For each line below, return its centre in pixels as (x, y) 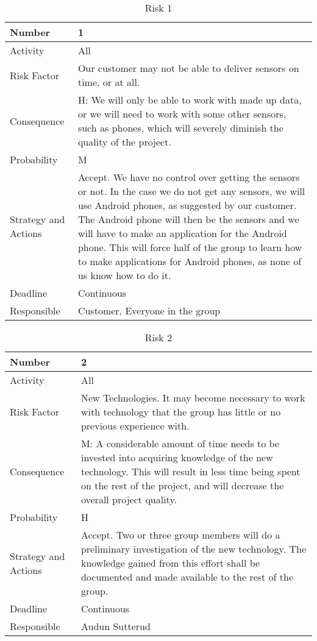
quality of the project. (124, 142)
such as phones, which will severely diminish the (180, 128)
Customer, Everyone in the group (149, 310)
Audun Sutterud (116, 626)
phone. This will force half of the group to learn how (190, 247)
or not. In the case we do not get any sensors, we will (191, 191)
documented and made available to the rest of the (187, 577)
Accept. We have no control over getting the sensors (189, 177)
